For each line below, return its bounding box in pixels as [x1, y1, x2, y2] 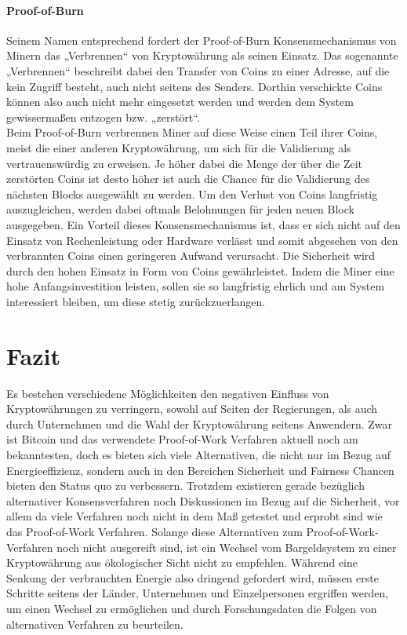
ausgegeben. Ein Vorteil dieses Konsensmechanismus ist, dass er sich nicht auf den [6, 216, 401, 232]
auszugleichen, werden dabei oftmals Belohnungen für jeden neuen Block [6, 201, 354, 217]
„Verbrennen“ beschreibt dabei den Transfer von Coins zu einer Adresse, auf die [6, 62, 390, 78]
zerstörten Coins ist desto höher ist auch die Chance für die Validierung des [6, 170, 370, 187]
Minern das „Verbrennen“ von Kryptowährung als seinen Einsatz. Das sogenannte [6, 47, 398, 64]
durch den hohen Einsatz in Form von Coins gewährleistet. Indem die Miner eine [6, 262, 394, 279]
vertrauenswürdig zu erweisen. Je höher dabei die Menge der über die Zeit [6, 155, 363, 171]
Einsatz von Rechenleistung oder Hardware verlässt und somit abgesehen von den [6, 232, 398, 248]
